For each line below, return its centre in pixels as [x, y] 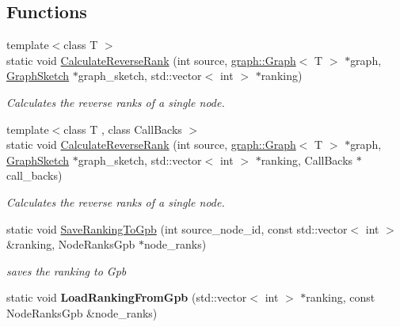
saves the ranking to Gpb [67, 270]
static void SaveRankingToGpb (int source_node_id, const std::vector [177, 228]
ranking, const [341, 297]
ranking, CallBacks [307, 160]
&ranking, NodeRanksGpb [71, 244]
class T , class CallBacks [123, 129]
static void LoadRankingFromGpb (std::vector [127, 297]
